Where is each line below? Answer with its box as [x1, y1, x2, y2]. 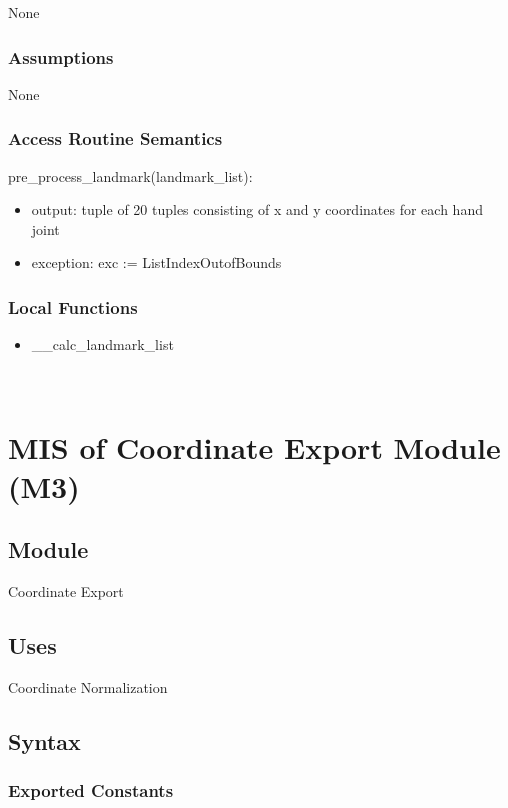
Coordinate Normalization [8, 676, 168, 697]
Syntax [8, 725, 81, 756]
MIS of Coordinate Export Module [8, 426, 501, 467]
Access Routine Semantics [8, 126, 223, 151]
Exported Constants [8, 778, 174, 803]
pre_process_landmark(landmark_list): [8, 165, 253, 186]
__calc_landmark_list [31, 334, 174, 355]
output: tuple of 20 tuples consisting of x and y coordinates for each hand [31, 199, 483, 220]
